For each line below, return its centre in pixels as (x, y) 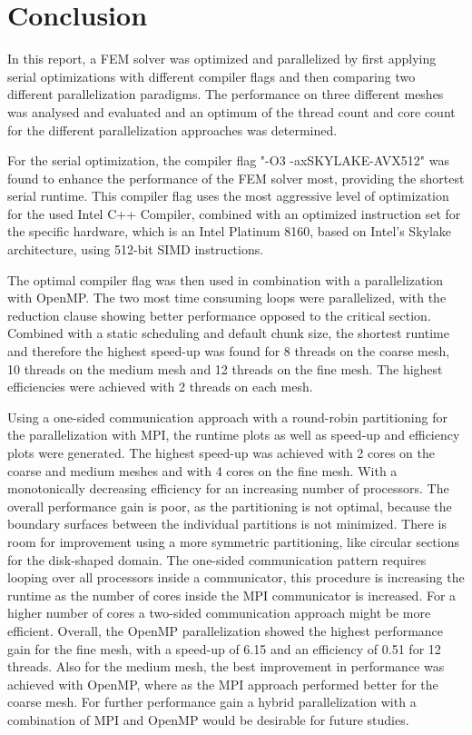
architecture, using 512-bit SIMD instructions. (136, 249)
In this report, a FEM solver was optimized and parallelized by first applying (222, 59)
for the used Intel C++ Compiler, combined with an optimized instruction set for (234, 213)
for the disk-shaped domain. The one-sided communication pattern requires (217, 559)
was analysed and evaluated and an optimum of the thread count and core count (231, 111)
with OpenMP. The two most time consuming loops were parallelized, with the (227, 298)
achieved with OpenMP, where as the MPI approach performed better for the (223, 684)
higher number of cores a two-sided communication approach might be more (219, 613)
